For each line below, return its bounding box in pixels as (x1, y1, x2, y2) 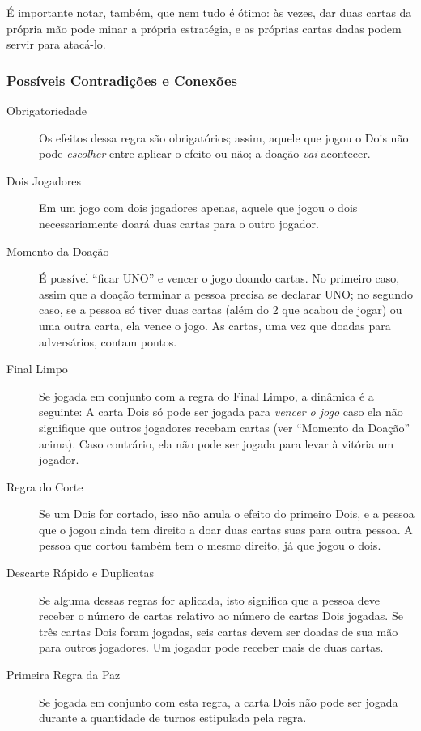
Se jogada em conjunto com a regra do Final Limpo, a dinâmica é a (39, 387, 374, 404)
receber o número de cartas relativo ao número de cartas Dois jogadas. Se (39, 607, 403, 624)
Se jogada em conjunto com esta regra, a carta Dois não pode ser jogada (39, 693, 398, 710)
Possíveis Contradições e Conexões (6, 70, 238, 90)
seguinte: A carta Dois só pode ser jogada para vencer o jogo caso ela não (39, 403, 403, 420)
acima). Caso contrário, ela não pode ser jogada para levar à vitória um (39, 435, 394, 452)
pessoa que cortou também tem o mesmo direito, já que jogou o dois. (39, 537, 381, 554)
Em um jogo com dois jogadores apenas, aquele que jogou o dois (39, 199, 358, 216)
